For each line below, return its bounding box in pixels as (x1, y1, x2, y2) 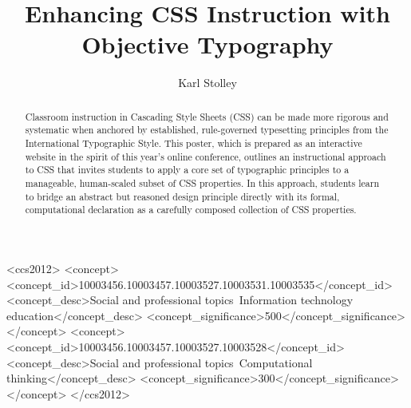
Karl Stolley (178, 74, 237, 91)
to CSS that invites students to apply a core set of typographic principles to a (25, 163, 350, 176)
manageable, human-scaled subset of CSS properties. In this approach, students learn (25, 176, 379, 189)
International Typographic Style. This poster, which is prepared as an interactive (25, 137, 362, 150)
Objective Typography (81, 28, 334, 61)
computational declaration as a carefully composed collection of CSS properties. (25, 203, 357, 216)
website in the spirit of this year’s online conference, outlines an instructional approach (25, 149, 386, 163)
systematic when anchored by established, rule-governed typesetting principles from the (25, 123, 389, 137)
